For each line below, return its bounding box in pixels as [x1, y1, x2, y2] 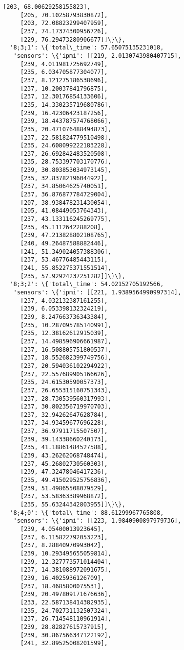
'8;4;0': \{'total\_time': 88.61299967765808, [10, 509, 164, 516]
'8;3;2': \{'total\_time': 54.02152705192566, [10, 281, 164, 288]
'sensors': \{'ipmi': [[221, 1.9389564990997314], [13, 289, 182, 296]
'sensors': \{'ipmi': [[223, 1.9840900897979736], [13, 517, 182, 525]
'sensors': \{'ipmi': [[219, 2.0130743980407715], [13, 52, 182, 59]
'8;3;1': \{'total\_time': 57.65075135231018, [10, 44, 164, 51]
